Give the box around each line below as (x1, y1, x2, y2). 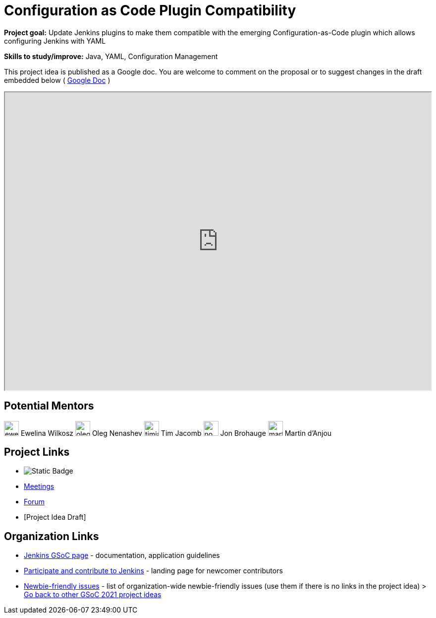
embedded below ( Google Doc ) (4, 75, 110, 84)
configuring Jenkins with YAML (4, 36, 106, 45)
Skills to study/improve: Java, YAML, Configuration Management (4, 52, 218, 61)
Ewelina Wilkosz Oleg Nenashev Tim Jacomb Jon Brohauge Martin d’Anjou (20, 428, 332, 437)
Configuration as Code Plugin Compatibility (4, 2, 296, 19)
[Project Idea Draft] (24, 513, 86, 522)
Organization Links (4, 530, 99, 543)
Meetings (24, 482, 54, 491)
